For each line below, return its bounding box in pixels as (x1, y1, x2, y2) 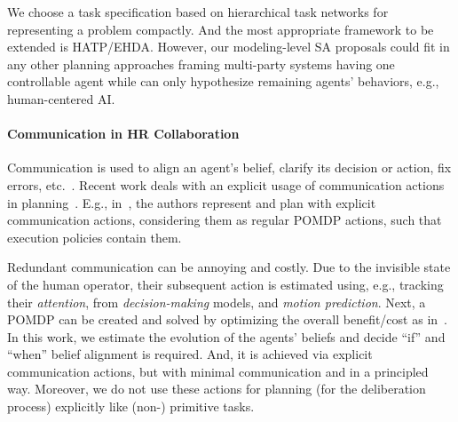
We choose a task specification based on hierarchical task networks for (7, 3, 389, 20)
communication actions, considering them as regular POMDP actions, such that (7, 211, 442, 229)
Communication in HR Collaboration (7, 124, 240, 143)
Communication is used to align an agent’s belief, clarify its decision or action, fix (7, 158, 452, 177)
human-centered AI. (7, 89, 115, 107)
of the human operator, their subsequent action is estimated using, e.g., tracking (7, 275, 444, 293)
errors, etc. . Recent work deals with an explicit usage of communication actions (7, 175, 445, 194)
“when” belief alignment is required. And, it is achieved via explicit (7, 345, 373, 363)
